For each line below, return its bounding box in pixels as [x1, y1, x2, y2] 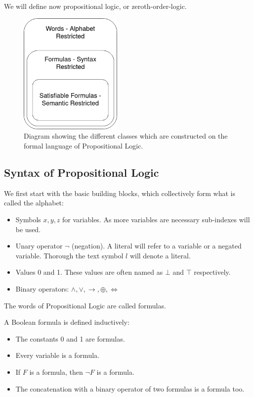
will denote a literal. [129, 250, 191, 260]
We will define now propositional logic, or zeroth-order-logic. [4, 1, 187, 11]
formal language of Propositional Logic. [24, 141, 143, 151]
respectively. [194, 267, 231, 277]
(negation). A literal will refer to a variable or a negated [72, 241, 242, 251]
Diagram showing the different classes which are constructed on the [24, 131, 228, 141]
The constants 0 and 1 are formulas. [15, 333, 125, 344]
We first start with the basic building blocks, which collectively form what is [4, 188, 235, 198]
